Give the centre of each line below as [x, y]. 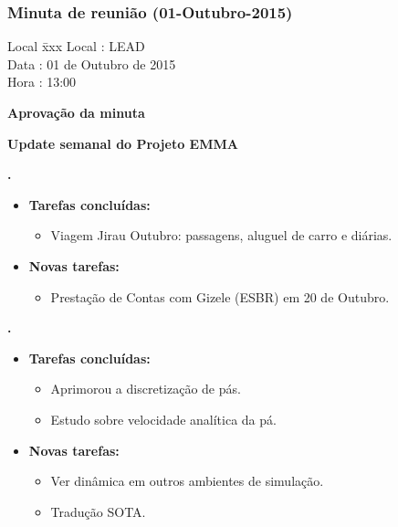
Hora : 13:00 [42, 82]
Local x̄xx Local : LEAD [76, 46]
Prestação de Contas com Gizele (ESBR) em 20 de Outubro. [220, 296]
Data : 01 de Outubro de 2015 [92, 63]
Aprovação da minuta [76, 112]
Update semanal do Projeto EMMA [123, 143]
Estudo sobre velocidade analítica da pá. [163, 419]
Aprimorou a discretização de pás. [146, 389]
